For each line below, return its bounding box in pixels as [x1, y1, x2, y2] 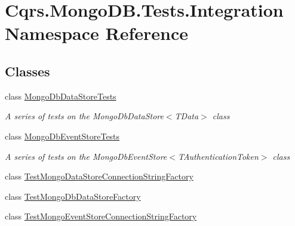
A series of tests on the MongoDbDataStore [5, 110, 164, 122]
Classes [5, 61, 50, 80]
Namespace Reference [5, 21, 188, 45]
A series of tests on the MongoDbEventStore [5, 150, 167, 162]
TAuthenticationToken [177, 150, 259, 162]
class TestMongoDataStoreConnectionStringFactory [5, 170, 193, 182]
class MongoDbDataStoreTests [5, 89, 116, 102]
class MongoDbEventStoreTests [5, 129, 120, 142]
